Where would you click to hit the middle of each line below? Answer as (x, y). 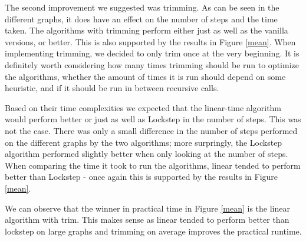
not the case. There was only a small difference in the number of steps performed (151, 130)
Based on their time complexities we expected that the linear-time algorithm (143, 107)
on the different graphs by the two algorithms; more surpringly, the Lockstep (144, 142)
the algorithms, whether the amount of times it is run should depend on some (145, 76)
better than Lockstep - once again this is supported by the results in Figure (142, 177)
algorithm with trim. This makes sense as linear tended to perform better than (147, 220)
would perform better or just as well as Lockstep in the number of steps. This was (153, 119)
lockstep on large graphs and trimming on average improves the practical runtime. (153, 231)
